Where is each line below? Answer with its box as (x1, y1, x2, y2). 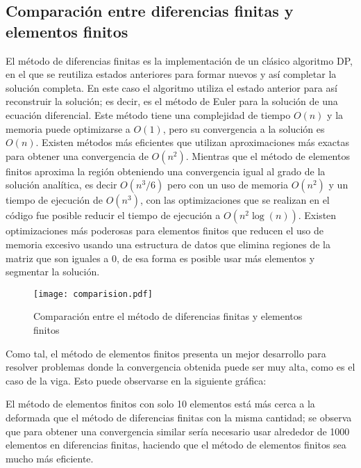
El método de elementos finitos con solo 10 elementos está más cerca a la (6, 396, 315, 411)
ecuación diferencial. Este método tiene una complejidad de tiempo (6, 107, 291, 122)
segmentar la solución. (6, 264, 100, 279)
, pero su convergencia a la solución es (162, 121, 325, 136)
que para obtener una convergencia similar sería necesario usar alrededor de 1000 (6, 423, 350, 438)
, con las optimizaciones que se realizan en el (140, 193, 330, 207)
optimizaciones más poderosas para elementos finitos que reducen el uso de (6, 223, 324, 238)
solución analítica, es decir (6, 177, 117, 192)
